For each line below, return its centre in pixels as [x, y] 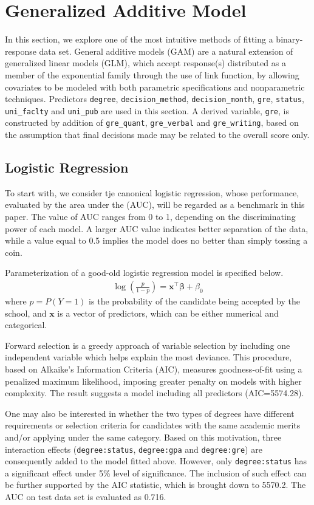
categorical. [26, 325]
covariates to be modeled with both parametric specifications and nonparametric [155, 87]
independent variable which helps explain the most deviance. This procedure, [148, 357]
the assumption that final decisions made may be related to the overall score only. [157, 135]
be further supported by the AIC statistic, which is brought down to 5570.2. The [155, 485]
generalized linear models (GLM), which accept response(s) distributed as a [145, 63]
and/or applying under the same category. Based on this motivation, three [143, 437]
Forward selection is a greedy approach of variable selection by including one [148, 345]
